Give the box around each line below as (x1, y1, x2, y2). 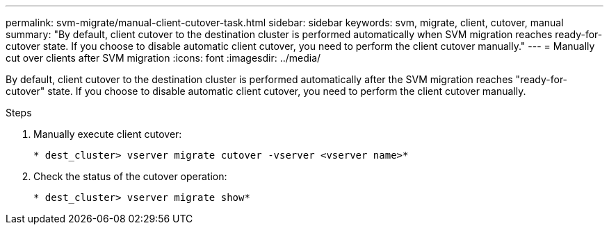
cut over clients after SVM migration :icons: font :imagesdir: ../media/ (6, 52, 321, 64)
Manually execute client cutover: (33, 128, 182, 140)
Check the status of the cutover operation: (33, 170, 227, 182)
